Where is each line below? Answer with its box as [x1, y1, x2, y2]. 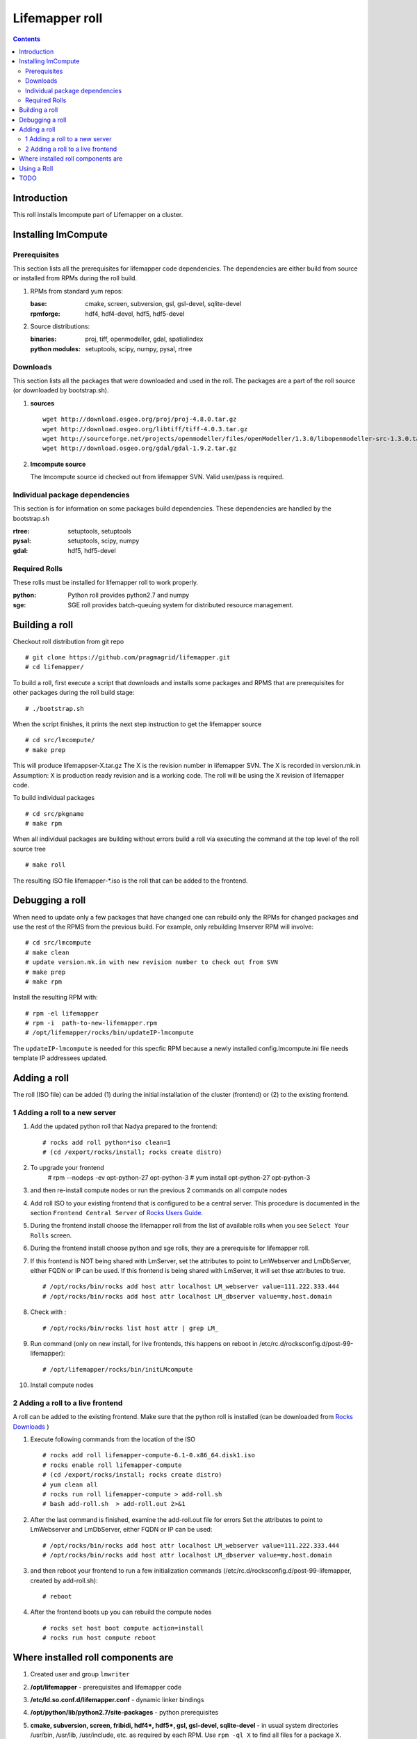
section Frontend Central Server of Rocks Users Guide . [30, 1209, 204, 1217]
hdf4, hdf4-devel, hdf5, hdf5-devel [85, 310, 185, 318]
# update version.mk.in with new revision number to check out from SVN [25, 959, 278, 966]
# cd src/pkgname [25, 810, 84, 817]
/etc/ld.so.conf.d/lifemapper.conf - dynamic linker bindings [30, 1695, 204, 1704]
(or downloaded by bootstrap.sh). [13, 386, 109, 394]
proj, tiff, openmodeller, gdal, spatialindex [85, 335, 204, 344]
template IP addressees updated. [13, 1054, 108, 1062]
